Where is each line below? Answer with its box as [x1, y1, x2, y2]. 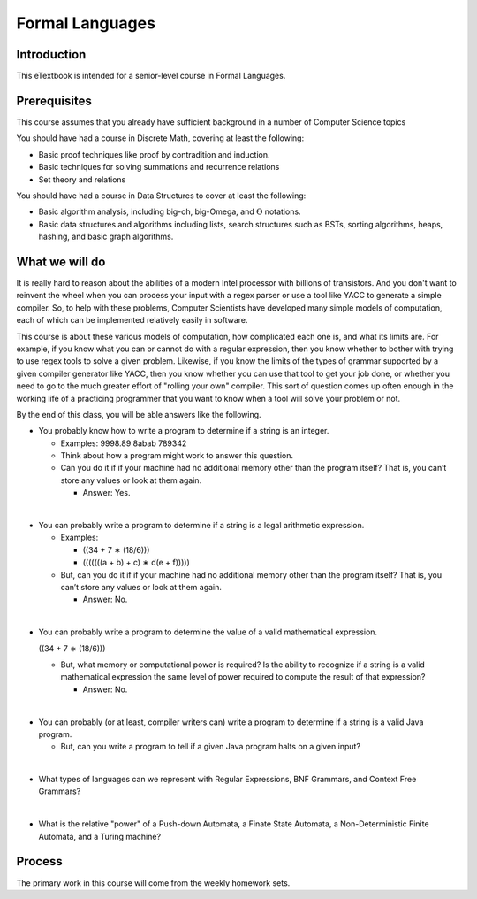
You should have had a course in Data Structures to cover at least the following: [16, 190, 307, 201]
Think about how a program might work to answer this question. [60, 450, 294, 461]
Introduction [16, 47, 87, 62]
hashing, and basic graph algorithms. [38, 231, 174, 242]
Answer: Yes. [82, 488, 131, 498]
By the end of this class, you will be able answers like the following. [16, 409, 261, 419]
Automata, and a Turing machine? [38, 831, 162, 841]
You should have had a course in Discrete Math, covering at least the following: [16, 133, 305, 143]
